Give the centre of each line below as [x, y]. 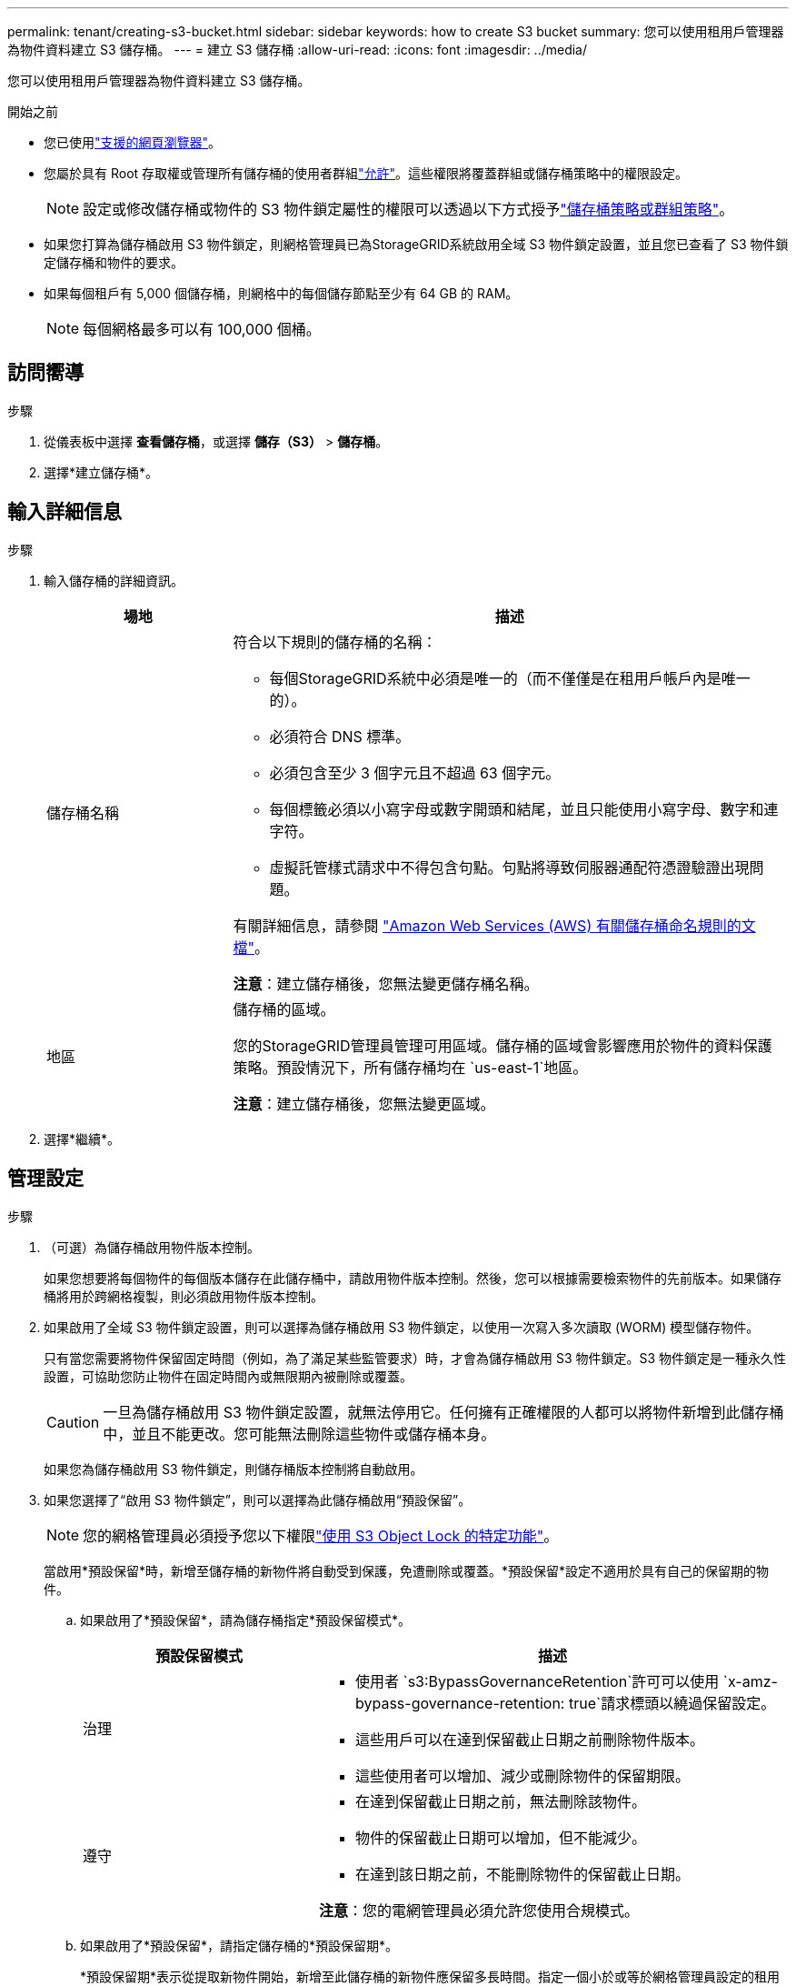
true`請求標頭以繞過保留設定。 [672, 1703]
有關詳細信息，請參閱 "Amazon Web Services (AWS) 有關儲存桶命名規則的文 [494, 925]
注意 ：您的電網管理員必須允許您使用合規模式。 [479, 1910]
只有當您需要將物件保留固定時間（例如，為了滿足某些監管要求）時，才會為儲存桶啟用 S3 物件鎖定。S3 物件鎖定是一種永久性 [415, 1358]
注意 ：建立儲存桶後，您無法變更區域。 [364, 1103]
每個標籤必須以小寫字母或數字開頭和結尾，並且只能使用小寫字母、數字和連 [524, 809]
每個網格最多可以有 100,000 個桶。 [202, 329]
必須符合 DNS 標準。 [340, 736]
